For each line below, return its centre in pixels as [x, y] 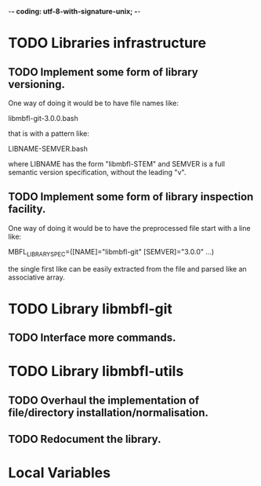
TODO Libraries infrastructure [107, 43]
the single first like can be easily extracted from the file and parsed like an [127, 269]
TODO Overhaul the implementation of [104, 400]
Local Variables [60, 473]
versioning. [36, 84]
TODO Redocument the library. [85, 439]
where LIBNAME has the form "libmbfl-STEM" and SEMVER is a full [117, 164]
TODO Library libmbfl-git [90, 309]
